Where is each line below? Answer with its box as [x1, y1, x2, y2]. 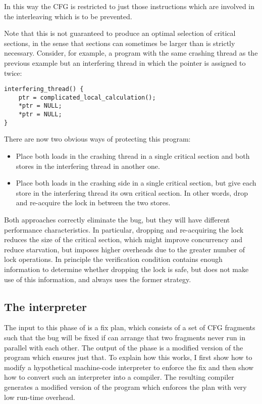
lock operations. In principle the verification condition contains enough [4, 254, 223, 264]
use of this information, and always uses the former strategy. [4, 274, 191, 284]
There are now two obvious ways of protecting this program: [4, 133, 191, 144]
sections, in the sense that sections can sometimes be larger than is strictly [4, 37, 235, 48]
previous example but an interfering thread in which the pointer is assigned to [4, 57, 246, 68]
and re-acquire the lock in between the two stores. [16, 197, 171, 208]
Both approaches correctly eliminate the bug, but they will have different [4, 214, 230, 225]
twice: [4, 67, 22, 78]
